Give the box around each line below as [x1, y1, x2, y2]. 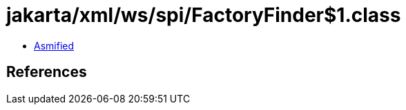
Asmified [34, 39, 75, 52]
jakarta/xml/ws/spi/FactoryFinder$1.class [6, 3, 401, 27]
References [6, 63, 87, 81]
